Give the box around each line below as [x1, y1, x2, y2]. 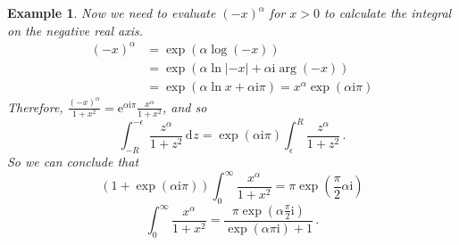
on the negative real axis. [7, 20, 143, 39]
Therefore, [7, 97, 63, 116]
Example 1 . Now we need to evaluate [7, 4, 216, 21]
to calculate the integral [323, 4, 452, 21]
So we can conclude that [7, 152, 139, 171]
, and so [162, 97, 207, 116]
